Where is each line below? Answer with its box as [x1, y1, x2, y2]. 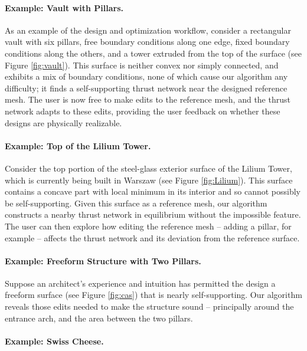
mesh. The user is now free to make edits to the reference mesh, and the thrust [5, 93, 290, 106]
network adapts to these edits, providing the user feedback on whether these [5, 104, 280, 117]
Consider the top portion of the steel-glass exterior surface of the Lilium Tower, [5, 162, 292, 174]
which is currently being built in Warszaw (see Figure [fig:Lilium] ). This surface [5, 173, 293, 186]
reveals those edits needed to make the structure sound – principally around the [5, 300, 294, 313]
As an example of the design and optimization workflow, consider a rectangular [5, 24, 291, 36]
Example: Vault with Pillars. [5, 1, 123, 14]
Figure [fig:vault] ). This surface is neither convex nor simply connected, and [5, 58, 279, 71]
